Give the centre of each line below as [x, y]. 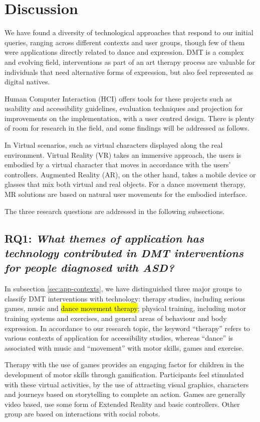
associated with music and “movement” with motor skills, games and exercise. [124, 347]
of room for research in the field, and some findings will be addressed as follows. [127, 128]
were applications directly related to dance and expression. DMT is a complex [124, 52]
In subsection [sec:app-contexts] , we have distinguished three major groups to [123, 289]
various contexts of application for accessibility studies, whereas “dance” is [119, 338]
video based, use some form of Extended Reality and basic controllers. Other [122, 404]
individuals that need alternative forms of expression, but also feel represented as [129, 72]
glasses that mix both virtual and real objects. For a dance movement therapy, [125, 184]
